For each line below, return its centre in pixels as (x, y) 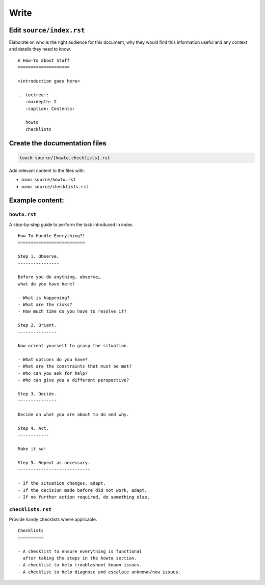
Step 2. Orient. (37, 325)
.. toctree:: (33, 95)
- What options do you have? (53, 360)
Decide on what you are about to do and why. (74, 415)
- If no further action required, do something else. (84, 497)
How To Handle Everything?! (52, 236)
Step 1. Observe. (39, 256)
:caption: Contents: (50, 109)
